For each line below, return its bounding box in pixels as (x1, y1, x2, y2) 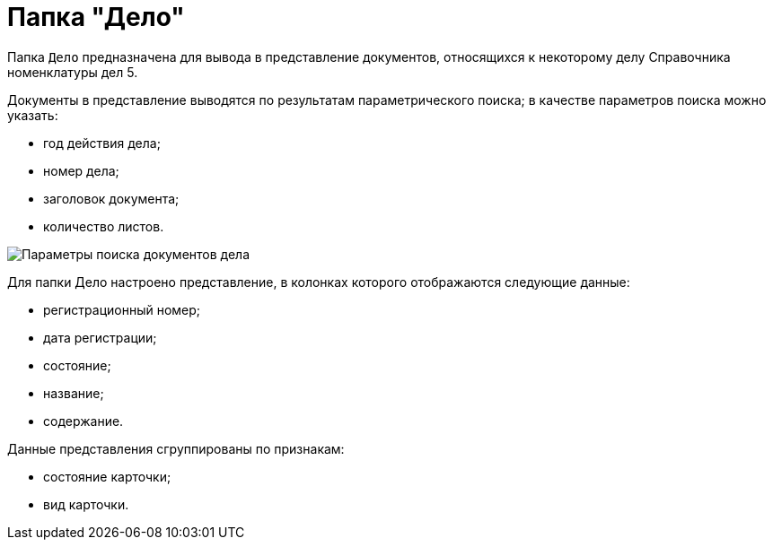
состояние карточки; (43, 468, 171, 484)
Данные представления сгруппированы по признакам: (7, 440, 345, 456)
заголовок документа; (43, 190, 180, 206)
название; (43, 385, 104, 401)
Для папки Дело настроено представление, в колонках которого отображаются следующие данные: (7, 273, 630, 290)
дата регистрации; (43, 329, 157, 345)
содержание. (43, 412, 124, 429)
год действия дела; (43, 135, 161, 151)
